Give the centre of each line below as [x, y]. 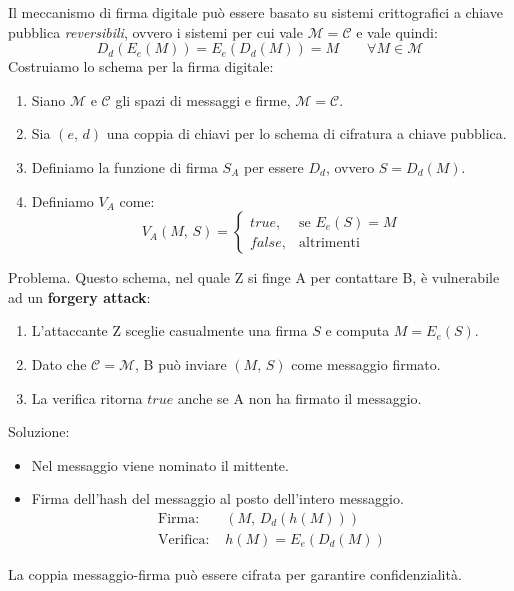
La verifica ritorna [87, 397]
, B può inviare [181, 363]
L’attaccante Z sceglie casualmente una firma [169, 330]
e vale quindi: [397, 31]
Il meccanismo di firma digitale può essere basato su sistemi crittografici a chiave [255, 12]
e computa [357, 330]
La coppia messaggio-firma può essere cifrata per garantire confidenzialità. [235, 573]
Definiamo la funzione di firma [124, 166]
